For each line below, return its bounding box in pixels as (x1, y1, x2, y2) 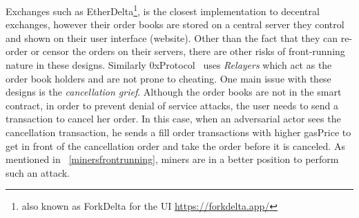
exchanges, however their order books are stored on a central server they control (6, 17, 345, 32)
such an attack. (6, 165, 70, 179)
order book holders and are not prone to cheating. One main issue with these (6, 71, 331, 85)
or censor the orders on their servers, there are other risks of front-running (30, 44, 345, 58)
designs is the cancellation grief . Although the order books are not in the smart (6, 85, 342, 99)
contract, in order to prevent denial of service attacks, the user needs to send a (6, 98, 339, 112)
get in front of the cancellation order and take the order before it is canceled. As (6, 138, 345, 153)
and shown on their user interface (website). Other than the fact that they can (6, 30, 338, 45)
